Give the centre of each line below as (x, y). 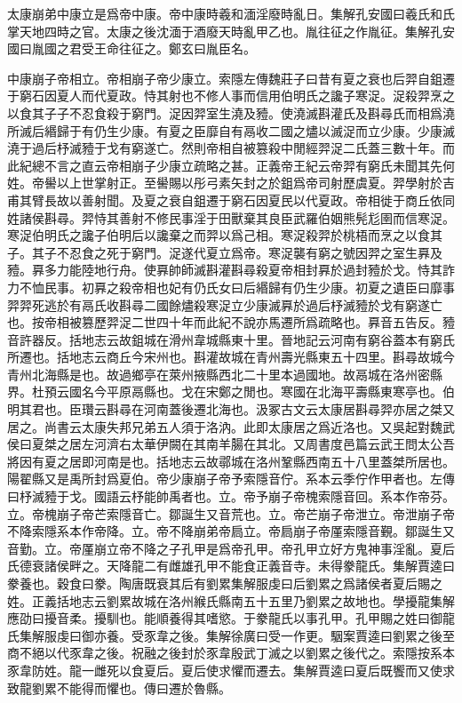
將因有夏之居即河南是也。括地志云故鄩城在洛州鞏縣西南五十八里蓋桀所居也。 (231, 461)
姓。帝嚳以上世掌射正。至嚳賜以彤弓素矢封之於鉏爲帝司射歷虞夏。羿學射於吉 (231, 183)
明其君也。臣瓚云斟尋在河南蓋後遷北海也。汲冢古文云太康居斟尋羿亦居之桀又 (231, 409)
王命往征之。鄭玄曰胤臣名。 (175, 48)
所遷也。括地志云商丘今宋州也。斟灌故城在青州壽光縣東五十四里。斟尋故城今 (231, 357)
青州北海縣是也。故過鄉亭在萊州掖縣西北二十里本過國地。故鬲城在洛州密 (219, 374)
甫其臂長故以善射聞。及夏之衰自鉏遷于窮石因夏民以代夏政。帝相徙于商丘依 (225, 200)
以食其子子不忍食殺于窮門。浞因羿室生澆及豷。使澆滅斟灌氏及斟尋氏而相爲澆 (231, 112)
